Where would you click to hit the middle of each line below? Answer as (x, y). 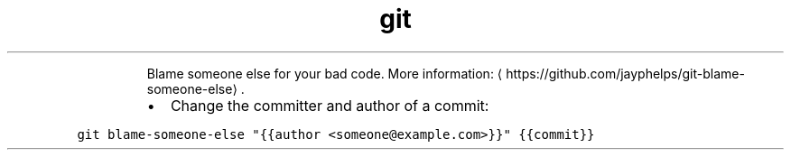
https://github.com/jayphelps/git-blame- (625, 73)
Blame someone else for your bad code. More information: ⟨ (325, 73)
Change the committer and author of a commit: (330, 105)
